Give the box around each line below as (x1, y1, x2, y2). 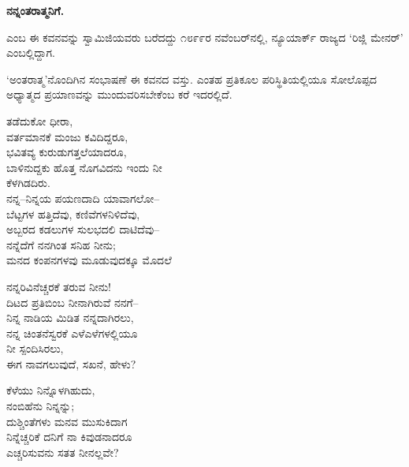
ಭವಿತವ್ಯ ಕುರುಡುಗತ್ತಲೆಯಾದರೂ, (6, 144, 127, 160)
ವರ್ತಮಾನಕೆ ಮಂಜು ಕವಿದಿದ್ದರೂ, (6, 128, 128, 144)
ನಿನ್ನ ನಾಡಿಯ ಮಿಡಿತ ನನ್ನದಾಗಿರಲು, (6, 309, 134, 326)
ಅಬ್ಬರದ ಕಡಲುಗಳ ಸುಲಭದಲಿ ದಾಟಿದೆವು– (6, 221, 160, 237)
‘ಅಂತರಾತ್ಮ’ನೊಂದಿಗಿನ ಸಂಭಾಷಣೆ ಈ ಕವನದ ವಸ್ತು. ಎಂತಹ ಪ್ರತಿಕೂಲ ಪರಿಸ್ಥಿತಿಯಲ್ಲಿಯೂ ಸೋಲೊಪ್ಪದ (6, 70, 377, 87)
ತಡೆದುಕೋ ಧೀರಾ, (6, 112, 73, 129)
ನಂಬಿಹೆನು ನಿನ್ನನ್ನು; (6, 398, 75, 414)
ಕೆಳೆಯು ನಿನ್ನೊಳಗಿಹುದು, (6, 382, 95, 398)
